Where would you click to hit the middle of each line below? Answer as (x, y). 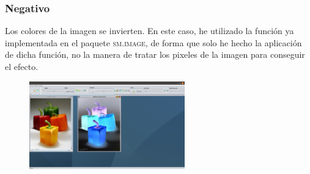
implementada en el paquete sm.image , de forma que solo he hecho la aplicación (153, 42)
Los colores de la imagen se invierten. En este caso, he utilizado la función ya (149, 31)
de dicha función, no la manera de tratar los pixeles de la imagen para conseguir (155, 54)
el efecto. (22, 66)
